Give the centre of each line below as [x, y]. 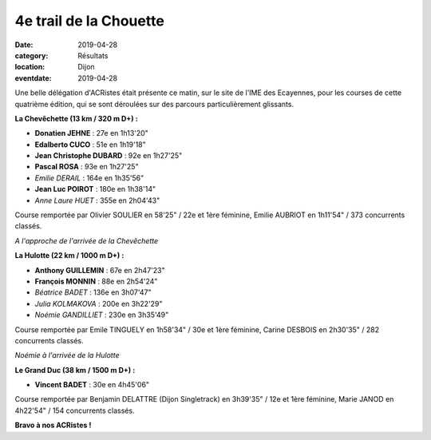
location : [30, 67]
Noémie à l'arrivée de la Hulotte [67, 355]
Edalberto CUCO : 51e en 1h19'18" [91, 145]
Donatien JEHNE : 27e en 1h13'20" [92, 133]
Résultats [93, 55]
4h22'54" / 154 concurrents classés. [75, 410]
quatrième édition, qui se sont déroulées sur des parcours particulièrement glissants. [154, 104]
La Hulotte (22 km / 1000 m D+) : [69, 256]
